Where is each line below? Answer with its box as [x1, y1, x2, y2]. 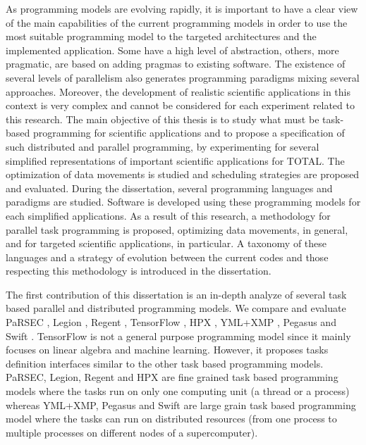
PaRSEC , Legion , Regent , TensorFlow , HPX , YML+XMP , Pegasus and [6, 315, 336, 330]
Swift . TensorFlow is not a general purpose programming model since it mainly [6, 328, 351, 343]
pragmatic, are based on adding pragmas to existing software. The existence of [6, 56, 346, 71]
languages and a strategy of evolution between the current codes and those [6, 249, 329, 264]
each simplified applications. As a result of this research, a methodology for [6, 208, 331, 222]
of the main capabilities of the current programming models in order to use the [6, 15, 348, 30]
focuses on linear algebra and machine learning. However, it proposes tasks [6, 342, 329, 357]
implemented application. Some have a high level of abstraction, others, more [6, 42, 339, 57]
